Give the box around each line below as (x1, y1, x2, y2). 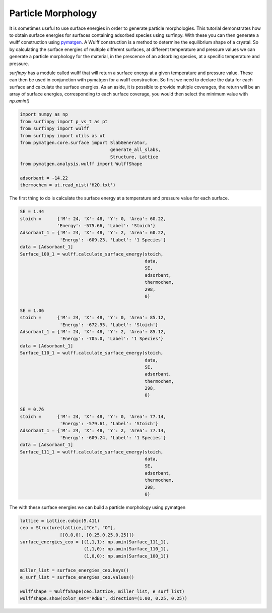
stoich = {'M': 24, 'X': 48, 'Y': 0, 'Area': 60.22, (20, 216, 166, 222)
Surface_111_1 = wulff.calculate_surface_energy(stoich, (20, 449, 164, 454)
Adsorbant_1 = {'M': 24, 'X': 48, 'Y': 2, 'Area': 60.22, (20, 230, 166, 236)
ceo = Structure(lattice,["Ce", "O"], (20, 525, 116, 531)
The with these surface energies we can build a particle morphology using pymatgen (9, 504, 186, 510)
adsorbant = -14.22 (20, 175, 68, 181)
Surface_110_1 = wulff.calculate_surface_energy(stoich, (20, 350, 164, 356)
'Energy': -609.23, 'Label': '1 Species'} (59, 237, 166, 242)
